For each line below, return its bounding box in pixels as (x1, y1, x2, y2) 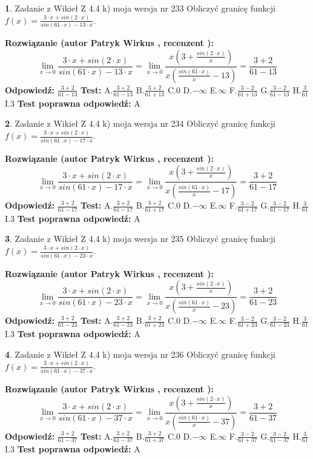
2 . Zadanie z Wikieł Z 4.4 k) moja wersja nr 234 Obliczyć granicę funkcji (5, 117, 275, 130)
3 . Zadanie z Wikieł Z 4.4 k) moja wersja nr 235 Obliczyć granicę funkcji (5, 232, 275, 245)
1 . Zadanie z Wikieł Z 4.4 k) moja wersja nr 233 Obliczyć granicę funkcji (5, 2, 275, 14)
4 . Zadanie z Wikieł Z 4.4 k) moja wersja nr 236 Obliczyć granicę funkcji (5, 347, 275, 360)
